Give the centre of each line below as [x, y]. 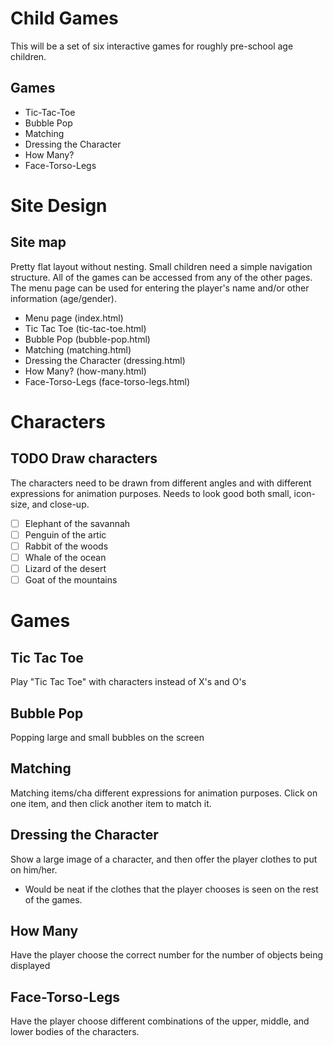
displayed [30, 966]
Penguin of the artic [65, 534]
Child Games [64, 18]
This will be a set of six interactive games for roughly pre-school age [152, 46]
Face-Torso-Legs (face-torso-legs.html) [107, 381]
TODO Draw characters [84, 458]
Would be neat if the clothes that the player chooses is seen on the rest [171, 889]
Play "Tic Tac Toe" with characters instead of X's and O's [128, 682]
